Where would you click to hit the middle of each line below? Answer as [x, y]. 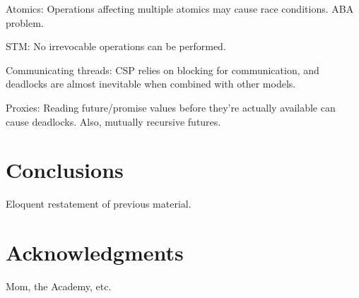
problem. [25, 22]
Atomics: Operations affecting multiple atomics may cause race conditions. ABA [180, 8]
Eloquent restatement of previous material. [99, 204]
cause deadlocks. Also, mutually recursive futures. [113, 121]
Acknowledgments [95, 252]
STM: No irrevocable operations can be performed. [116, 46]
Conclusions [65, 170]
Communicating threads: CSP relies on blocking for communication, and [163, 70]
